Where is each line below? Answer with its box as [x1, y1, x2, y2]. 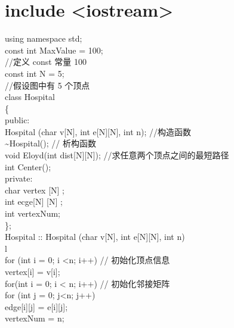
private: [5, 172, 33, 185]
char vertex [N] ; [5, 183, 65, 196]
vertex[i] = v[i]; [5, 265, 60, 277]
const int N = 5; [5, 67, 64, 79]
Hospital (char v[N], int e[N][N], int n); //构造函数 [5, 125, 192, 138]
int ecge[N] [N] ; [5, 195, 63, 208]
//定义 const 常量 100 [5, 55, 87, 68]
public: [5, 114, 30, 126]
